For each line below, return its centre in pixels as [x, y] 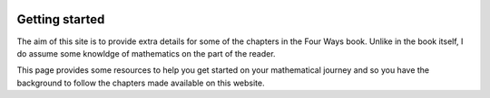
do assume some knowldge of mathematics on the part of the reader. [146, 53]
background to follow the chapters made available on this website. [141, 83]
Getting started [61, 19]
